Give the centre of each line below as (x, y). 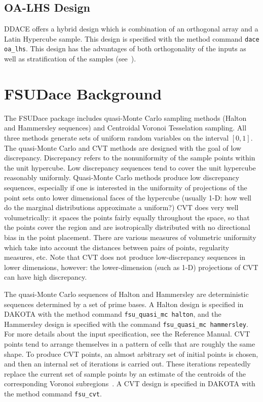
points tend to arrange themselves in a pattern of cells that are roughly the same (130, 344)
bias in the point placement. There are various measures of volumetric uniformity (130, 237)
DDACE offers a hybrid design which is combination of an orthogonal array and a (131, 29)
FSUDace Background (83, 93)
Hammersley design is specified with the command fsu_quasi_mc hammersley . (126, 324)
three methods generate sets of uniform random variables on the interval (117, 138)
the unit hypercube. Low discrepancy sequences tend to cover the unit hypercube (130, 167)
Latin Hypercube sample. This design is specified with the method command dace (132, 38)
